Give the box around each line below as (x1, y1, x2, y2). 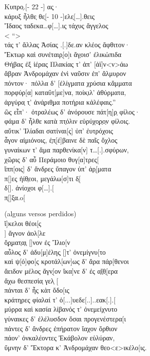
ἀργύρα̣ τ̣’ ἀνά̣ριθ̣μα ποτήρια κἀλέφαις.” (4, 96, 116, 107)
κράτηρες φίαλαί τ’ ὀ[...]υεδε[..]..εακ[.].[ (4, 294, 116, 304)
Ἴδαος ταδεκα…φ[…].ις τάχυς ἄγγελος (4, 20, 109, 31)
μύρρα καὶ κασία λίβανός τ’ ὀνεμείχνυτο (4, 304, 117, 314)
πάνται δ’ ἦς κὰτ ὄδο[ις (4, 285, 70, 295)
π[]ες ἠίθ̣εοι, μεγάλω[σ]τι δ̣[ (4, 173, 81, 183)
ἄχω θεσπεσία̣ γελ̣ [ (4, 275, 58, 285)
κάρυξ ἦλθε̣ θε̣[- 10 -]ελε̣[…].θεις (4, 11, 94, 21)
